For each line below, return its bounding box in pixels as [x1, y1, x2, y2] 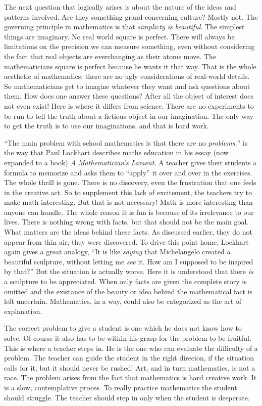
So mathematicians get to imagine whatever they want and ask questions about [4, 80, 250, 91]
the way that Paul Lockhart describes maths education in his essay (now [4, 147, 229, 158]
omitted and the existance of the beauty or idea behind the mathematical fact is [4, 286, 253, 296]
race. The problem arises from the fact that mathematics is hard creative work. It [4, 372, 257, 383]
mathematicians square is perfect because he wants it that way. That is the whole [4, 61, 256, 71]
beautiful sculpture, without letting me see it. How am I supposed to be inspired [4, 256, 253, 266]
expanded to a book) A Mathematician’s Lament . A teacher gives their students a [4, 157, 257, 167]
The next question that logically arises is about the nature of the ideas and [4, 2, 236, 12]
